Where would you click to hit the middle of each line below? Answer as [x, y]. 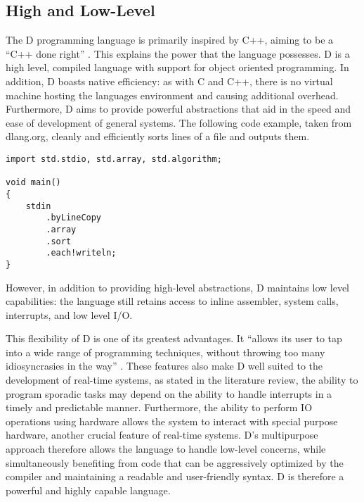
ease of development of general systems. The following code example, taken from [179, 122]
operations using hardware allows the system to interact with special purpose [172, 421]
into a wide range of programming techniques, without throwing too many [165, 352]
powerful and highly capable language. [88, 490]
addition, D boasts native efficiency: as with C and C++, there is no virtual [169, 81]
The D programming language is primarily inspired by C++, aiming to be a [170, 40]
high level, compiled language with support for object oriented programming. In [177, 67]
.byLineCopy [74, 218]
